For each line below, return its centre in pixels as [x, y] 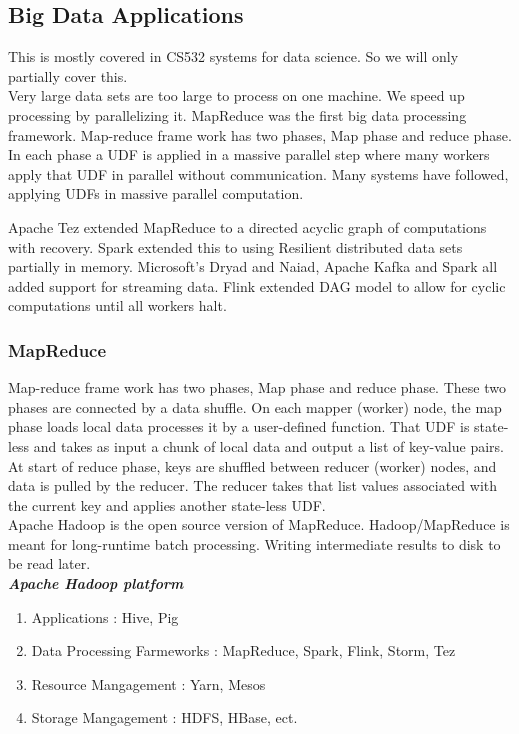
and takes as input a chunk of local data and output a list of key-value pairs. [268, 445]
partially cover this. [68, 75]
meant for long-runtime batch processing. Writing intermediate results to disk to [254, 543]
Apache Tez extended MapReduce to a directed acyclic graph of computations [247, 226]
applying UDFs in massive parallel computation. [156, 193]
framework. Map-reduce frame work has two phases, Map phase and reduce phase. [260, 134]
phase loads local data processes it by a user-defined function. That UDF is [239, 426]
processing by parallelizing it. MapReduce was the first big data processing [237, 114]
